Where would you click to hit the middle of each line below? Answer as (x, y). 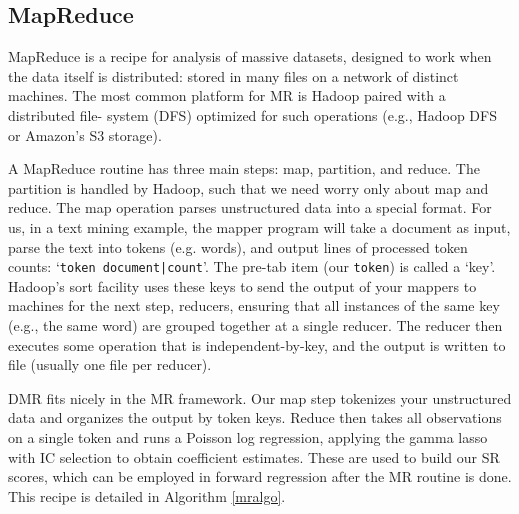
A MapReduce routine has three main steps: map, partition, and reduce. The (244, 168)
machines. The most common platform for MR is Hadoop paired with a (227, 95)
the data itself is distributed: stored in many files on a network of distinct (233, 75)
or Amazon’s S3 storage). (85, 134)
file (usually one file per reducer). (110, 364)
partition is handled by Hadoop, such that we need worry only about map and (248, 187)
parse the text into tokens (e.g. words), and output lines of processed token (238, 246)
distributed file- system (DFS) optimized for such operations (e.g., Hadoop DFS (252, 114)
